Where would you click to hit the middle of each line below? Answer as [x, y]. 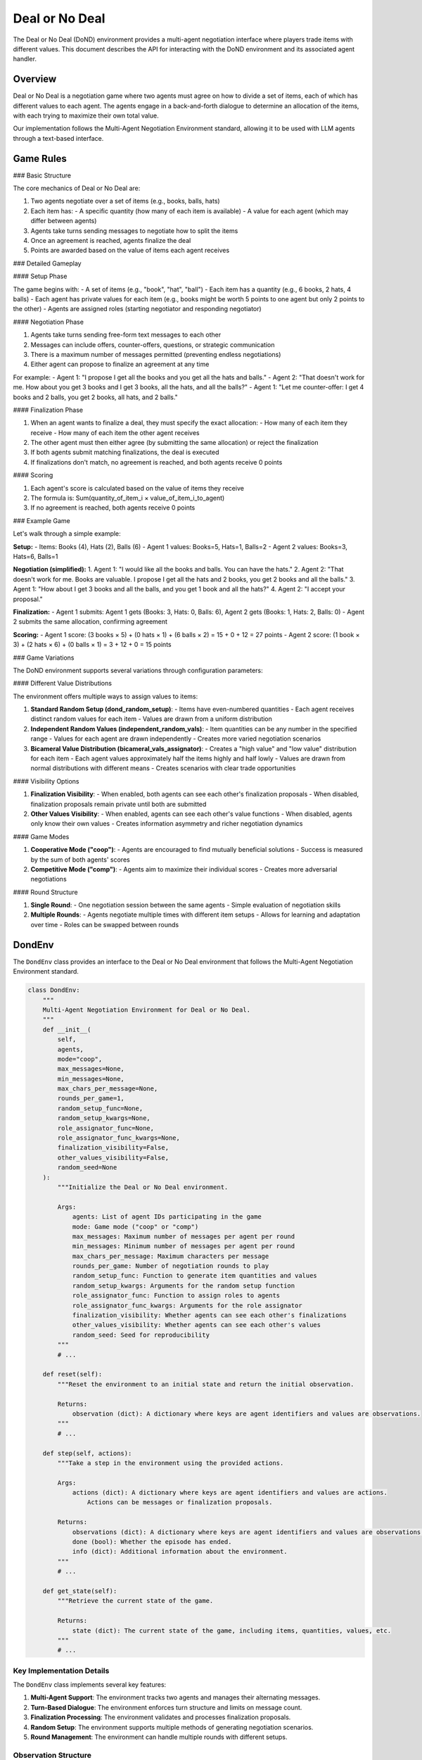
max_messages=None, [91, 1069]
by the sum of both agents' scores [80, 860]
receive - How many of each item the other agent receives [115, 432]
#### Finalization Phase [48, 410]
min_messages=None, [91, 1079]
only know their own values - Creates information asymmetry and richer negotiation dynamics [167, 824]
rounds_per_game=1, [91, 1099]
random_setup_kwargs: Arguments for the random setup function [184, 1286]
